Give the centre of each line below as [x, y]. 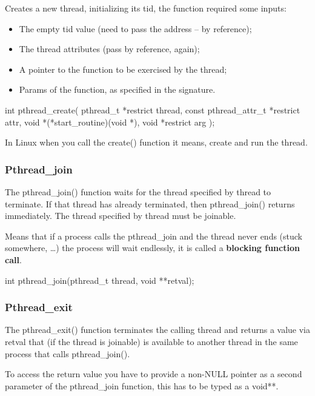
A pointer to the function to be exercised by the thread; [123, 69]
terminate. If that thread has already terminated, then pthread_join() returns [150, 203]
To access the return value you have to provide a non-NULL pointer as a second [154, 374]
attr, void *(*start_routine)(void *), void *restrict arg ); [110, 122]
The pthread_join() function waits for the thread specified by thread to [138, 191]
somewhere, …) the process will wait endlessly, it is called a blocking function [152, 248]
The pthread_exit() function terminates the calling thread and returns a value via [157, 330]
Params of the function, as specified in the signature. [117, 89]
